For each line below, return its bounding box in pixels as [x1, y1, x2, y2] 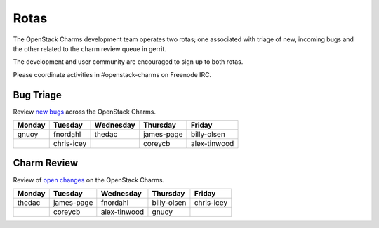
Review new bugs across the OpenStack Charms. [13, 107, 156, 116]
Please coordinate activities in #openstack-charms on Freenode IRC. [13, 70, 212, 79]
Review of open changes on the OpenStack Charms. [13, 175, 165, 184]
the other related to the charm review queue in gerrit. [13, 44, 166, 53]
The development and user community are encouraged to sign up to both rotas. [13, 58, 244, 66]
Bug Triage [13, 88, 62, 101]
